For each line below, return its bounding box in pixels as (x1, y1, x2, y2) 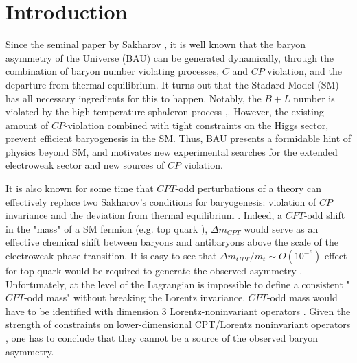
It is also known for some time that (5, 181, 154, 196)
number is (293, 91, 335, 105)
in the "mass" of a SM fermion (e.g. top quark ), (5, 221, 208, 235)
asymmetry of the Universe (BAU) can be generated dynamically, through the (5, 50, 334, 65)
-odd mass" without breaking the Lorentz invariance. (24, 290, 246, 305)
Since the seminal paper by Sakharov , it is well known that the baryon (5, 37, 306, 51)
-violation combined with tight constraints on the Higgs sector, (64, 117, 329, 132)
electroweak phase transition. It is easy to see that (5, 248, 217, 263)
